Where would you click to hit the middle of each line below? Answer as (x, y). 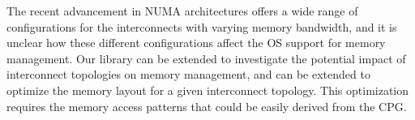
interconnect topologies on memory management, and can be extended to (188, 74)
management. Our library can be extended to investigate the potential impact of (206, 58)
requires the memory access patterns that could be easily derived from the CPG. (207, 106)
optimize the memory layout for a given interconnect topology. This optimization (208, 90)
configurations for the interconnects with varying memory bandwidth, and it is (202, 26)
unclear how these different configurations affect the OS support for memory (196, 43)
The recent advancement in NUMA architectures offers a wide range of (182, 11)
